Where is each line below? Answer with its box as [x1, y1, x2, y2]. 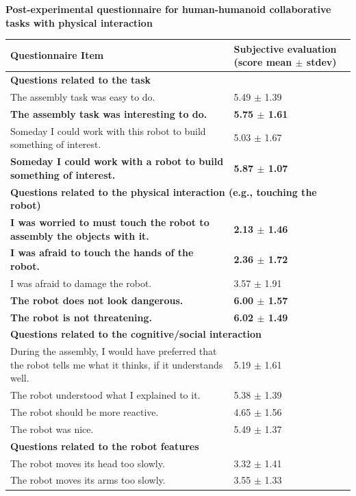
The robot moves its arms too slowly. [10, 473, 166, 487]
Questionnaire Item [10, 48, 104, 62]
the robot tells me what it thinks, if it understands [10, 357, 223, 371]
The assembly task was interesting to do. [10, 106, 207, 121]
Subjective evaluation [233, 41, 337, 55]
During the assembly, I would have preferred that [10, 344, 217, 358]
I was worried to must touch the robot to [10, 214, 209, 229]
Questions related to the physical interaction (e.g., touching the [10, 184, 317, 199]
